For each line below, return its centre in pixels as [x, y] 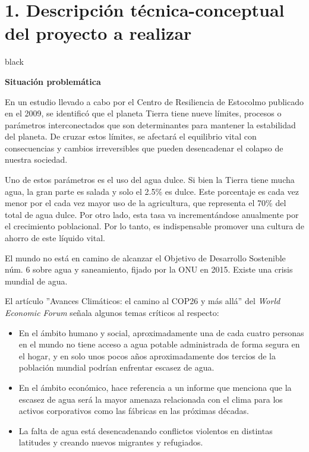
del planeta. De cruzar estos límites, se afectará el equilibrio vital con [131, 136]
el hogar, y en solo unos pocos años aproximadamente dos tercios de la [147, 355]
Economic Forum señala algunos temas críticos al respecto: [112, 312]
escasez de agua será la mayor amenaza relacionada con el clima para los [151, 399]
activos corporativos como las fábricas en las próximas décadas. [134, 411]
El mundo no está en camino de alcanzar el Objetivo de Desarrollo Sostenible [145, 257]
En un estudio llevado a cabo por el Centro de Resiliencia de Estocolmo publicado [154, 101]
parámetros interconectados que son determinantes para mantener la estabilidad [150, 124]
